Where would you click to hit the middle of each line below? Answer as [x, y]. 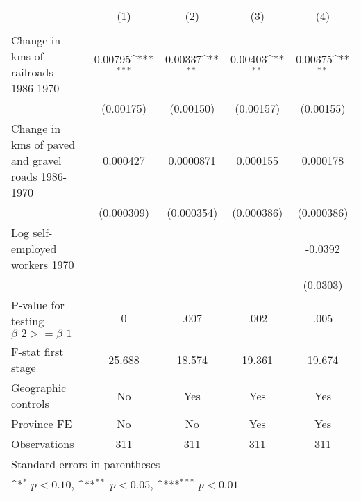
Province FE [42, 424]
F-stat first [37, 351]
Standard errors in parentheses [86, 464]
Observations [43, 444]
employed [34, 248]
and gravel [36, 160]
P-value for [38, 305]
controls [30, 403]
